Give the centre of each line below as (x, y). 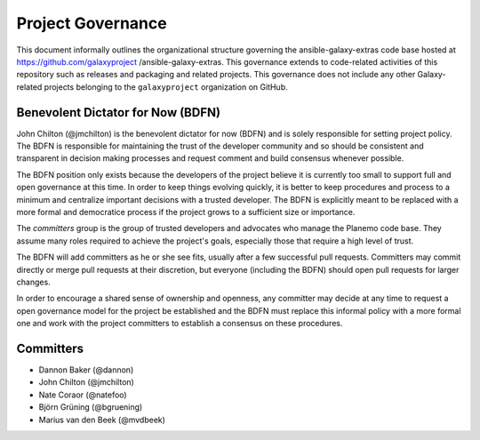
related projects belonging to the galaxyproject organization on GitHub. (152, 87)
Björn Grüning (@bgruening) (91, 407)
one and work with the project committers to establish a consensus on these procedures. (180, 324)
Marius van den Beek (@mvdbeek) (102, 420)
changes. (33, 282)
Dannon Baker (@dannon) (86, 370)
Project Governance (92, 23)
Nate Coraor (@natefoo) (83, 395)
